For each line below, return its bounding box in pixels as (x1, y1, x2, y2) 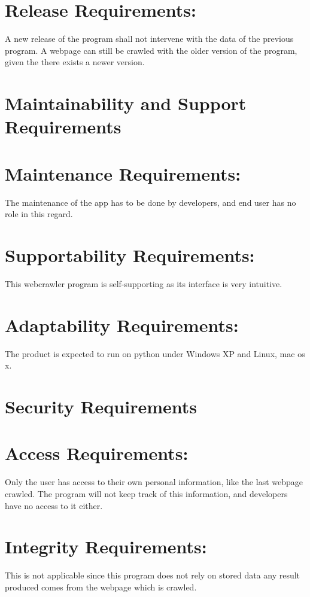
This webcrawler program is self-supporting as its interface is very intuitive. (5, 277, 282, 290)
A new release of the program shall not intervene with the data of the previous (5, 32, 294, 45)
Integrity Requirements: (5, 534, 207, 559)
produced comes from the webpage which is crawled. (5, 580, 197, 593)
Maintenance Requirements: (5, 161, 241, 185)
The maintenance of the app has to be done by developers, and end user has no (5, 196, 296, 208)
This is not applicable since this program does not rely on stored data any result (5, 569, 300, 581)
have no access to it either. (5, 499, 103, 511)
